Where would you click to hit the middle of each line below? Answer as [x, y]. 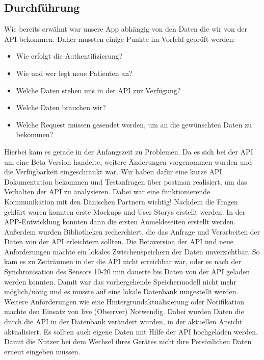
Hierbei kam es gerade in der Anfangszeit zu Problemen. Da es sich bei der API [129, 151]
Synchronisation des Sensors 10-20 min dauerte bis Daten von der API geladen [127, 272]
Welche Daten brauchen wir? [61, 107]
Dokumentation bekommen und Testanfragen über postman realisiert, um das [126, 181]
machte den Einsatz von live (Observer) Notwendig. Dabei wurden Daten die [124, 311]
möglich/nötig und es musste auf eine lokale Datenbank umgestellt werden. [121, 291]
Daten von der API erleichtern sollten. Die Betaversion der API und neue [119, 241]
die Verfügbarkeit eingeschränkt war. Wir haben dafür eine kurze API [113, 172]
